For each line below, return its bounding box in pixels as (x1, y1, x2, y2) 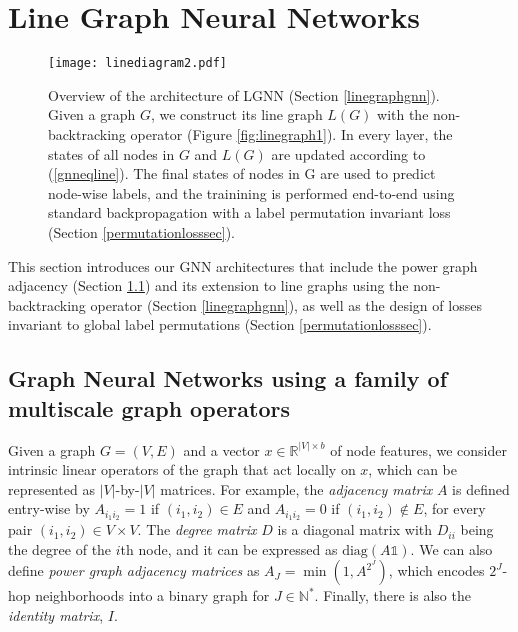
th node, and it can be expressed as (120, 538, 338, 559)
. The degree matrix (137, 519, 257, 540)
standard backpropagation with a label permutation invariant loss (48, 202, 451, 223)
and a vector (183, 439, 260, 460)
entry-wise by (8, 498, 90, 519)
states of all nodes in (48, 143, 175, 164)
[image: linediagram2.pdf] (48, 56, 227, 71)
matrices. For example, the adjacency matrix (160, 478, 433, 499)
